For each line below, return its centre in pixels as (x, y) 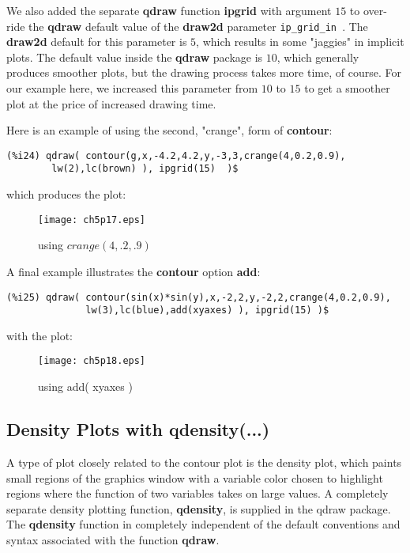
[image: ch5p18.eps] (92, 361)
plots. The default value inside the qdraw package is (135, 57)
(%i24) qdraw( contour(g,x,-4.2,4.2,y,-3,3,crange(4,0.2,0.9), (176, 155)
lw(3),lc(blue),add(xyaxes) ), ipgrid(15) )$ (207, 311)
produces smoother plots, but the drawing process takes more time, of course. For (204, 72)
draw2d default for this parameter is (97, 42)
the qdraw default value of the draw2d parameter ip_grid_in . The (198, 26)
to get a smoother (347, 88)
